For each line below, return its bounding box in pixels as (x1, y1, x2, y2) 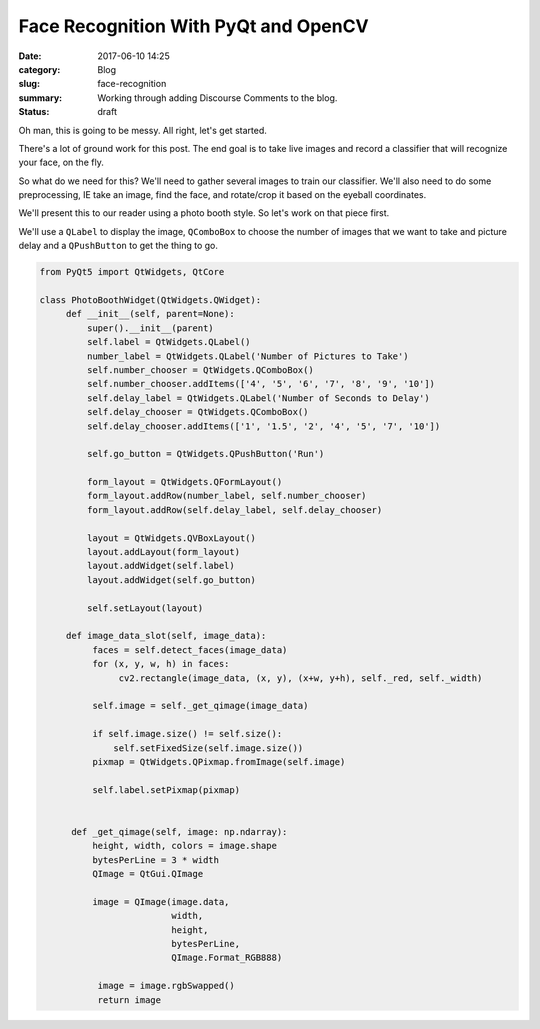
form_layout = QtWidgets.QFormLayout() (86, 476, 283, 488)
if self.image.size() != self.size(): (91, 728, 283, 740)
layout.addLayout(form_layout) (86, 546, 240, 558)
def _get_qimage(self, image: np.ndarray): (71, 826, 288, 837)
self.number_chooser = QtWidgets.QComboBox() (86, 364, 314, 375)
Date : (18, 50, 42, 62)
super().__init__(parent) (86, 322, 214, 334)
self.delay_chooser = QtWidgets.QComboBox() (86, 406, 309, 418)
